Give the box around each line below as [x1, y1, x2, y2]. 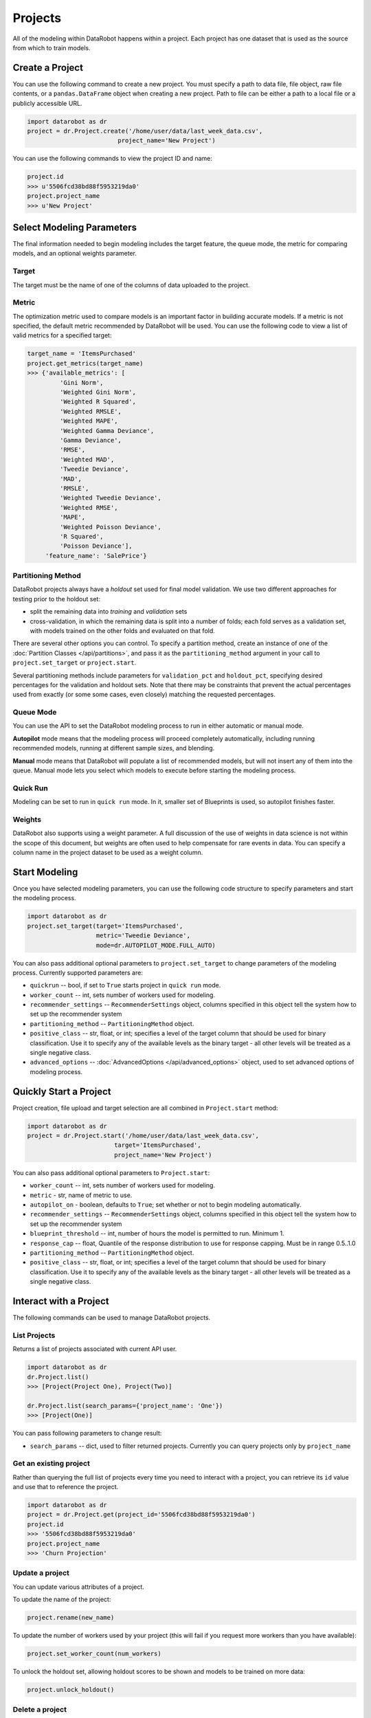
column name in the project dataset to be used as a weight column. [12, 849, 203, 857]
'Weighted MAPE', [59, 417, 118, 425]
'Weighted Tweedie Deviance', [59, 494, 161, 502]
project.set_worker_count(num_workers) [27, 1650, 161, 1658]
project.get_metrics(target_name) [27, 359, 144, 367]
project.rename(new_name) [27, 1614, 115, 1622]
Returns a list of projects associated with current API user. [12, 1345, 177, 1353]
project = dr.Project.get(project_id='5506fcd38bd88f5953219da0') [27, 1510, 256, 1519]
